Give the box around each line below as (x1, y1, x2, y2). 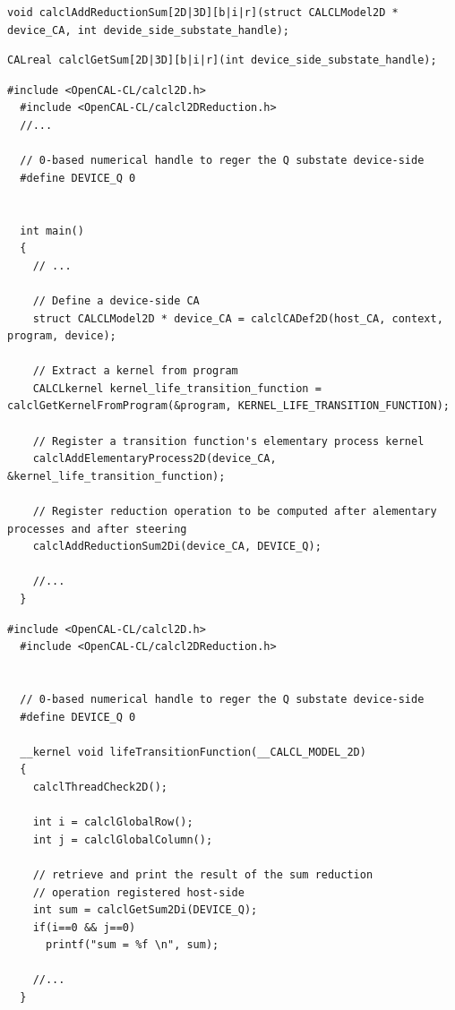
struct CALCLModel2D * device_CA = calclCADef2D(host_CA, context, (32, 312, 443, 325)
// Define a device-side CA (32, 294, 200, 307)
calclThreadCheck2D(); (32, 780, 167, 793)
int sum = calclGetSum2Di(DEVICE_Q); (32, 903, 258, 917)
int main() (20, 224, 84, 237)
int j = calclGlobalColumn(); (32, 833, 213, 846)
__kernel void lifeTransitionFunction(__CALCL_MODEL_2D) (20, 745, 366, 758)
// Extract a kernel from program (32, 364, 238, 378)
